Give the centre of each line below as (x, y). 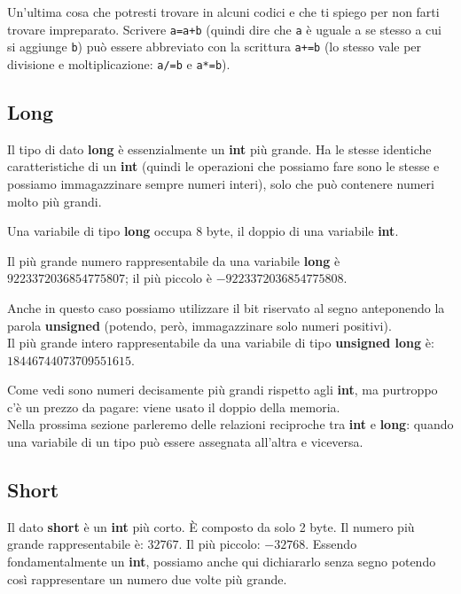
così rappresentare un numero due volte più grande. (147, 578)
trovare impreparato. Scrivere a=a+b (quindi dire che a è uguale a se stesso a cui (224, 29)
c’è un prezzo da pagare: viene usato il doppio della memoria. (174, 406)
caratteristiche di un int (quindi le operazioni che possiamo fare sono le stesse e (223, 166)
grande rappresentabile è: (75, 544)
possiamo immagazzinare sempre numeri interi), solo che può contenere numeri (221, 183)
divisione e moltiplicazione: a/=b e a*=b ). (119, 63)
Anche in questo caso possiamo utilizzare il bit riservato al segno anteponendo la (226, 307)
